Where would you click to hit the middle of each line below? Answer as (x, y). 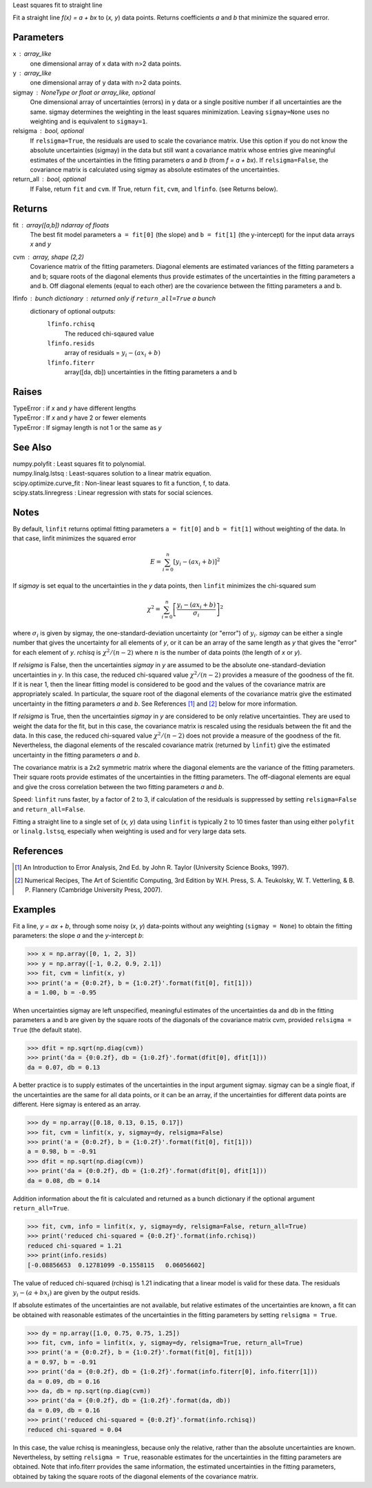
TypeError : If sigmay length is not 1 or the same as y (87, 427)
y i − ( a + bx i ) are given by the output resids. (76, 1293)
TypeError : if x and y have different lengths (74, 408)
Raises (28, 392)
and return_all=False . (49, 809)
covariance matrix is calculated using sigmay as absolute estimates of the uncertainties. (155, 170)
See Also (32, 447)
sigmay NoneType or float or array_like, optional (84, 92)
